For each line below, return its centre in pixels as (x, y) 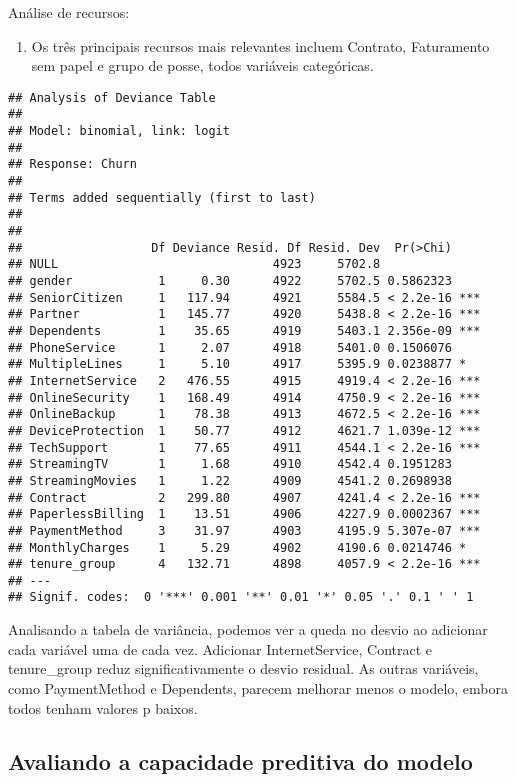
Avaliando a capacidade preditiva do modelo (240, 761)
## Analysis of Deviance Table (112, 97)
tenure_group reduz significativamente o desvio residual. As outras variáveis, (243, 668)
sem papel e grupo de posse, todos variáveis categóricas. (202, 65)
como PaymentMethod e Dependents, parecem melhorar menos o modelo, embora (258, 687)
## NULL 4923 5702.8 (194, 264)
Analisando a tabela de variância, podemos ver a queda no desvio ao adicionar (248, 629)
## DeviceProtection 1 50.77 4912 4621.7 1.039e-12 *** (244, 430)
